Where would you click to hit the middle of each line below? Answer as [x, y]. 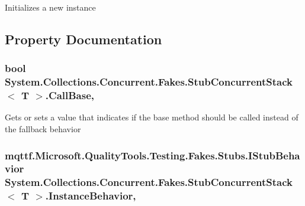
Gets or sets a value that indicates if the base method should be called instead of [152, 117]
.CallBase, [70, 95]
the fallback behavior [43, 129]
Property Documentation [84, 39]
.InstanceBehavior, [91, 196]
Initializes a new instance [50, 7]
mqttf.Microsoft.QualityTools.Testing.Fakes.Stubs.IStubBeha [152, 155]
